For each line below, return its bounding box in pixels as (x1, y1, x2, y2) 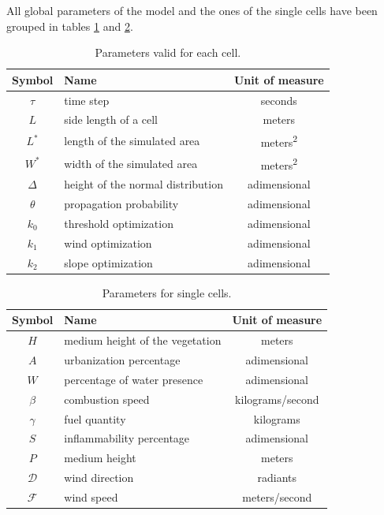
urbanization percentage (64, 352, 181, 368)
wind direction (64, 469, 134, 486)
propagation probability (64, 196, 179, 212)
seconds (260, 91, 297, 108)
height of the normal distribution (64, 176, 223, 192)
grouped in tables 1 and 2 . (6, 17, 133, 34)
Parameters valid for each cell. (95, 44, 241, 61)
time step (64, 91, 110, 108)
